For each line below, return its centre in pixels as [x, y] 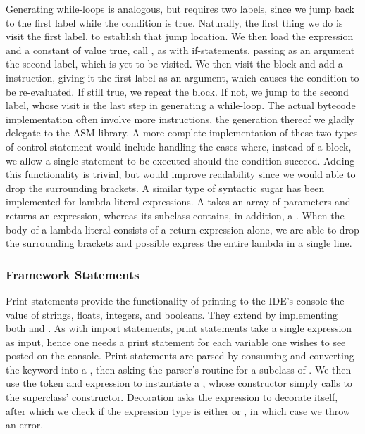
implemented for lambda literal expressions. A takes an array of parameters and [178, 202]
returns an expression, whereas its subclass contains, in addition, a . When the [175, 215]
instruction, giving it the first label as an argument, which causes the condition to [182, 77]
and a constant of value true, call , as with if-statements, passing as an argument [180, 50]
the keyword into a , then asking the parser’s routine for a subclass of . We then [179, 369]
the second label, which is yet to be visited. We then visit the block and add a [174, 64]
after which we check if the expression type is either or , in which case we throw [178, 410]
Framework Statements [73, 274]
